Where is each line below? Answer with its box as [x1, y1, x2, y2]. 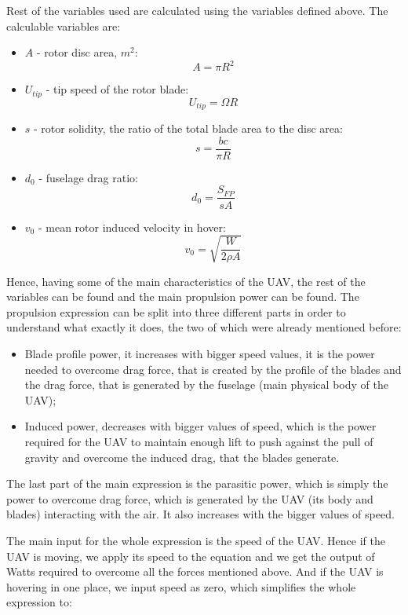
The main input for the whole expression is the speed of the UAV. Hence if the [6, 532, 385, 548]
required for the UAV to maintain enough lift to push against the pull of [24, 433, 373, 449]
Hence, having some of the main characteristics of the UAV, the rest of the [6, 273, 366, 289]
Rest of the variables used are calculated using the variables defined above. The [6, 2, 388, 18]
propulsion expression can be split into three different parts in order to [6, 303, 346, 320]
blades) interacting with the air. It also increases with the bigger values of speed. [6, 506, 395, 522]
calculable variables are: [6, 17, 121, 34]
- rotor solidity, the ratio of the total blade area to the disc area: [34, 120, 343, 137]
